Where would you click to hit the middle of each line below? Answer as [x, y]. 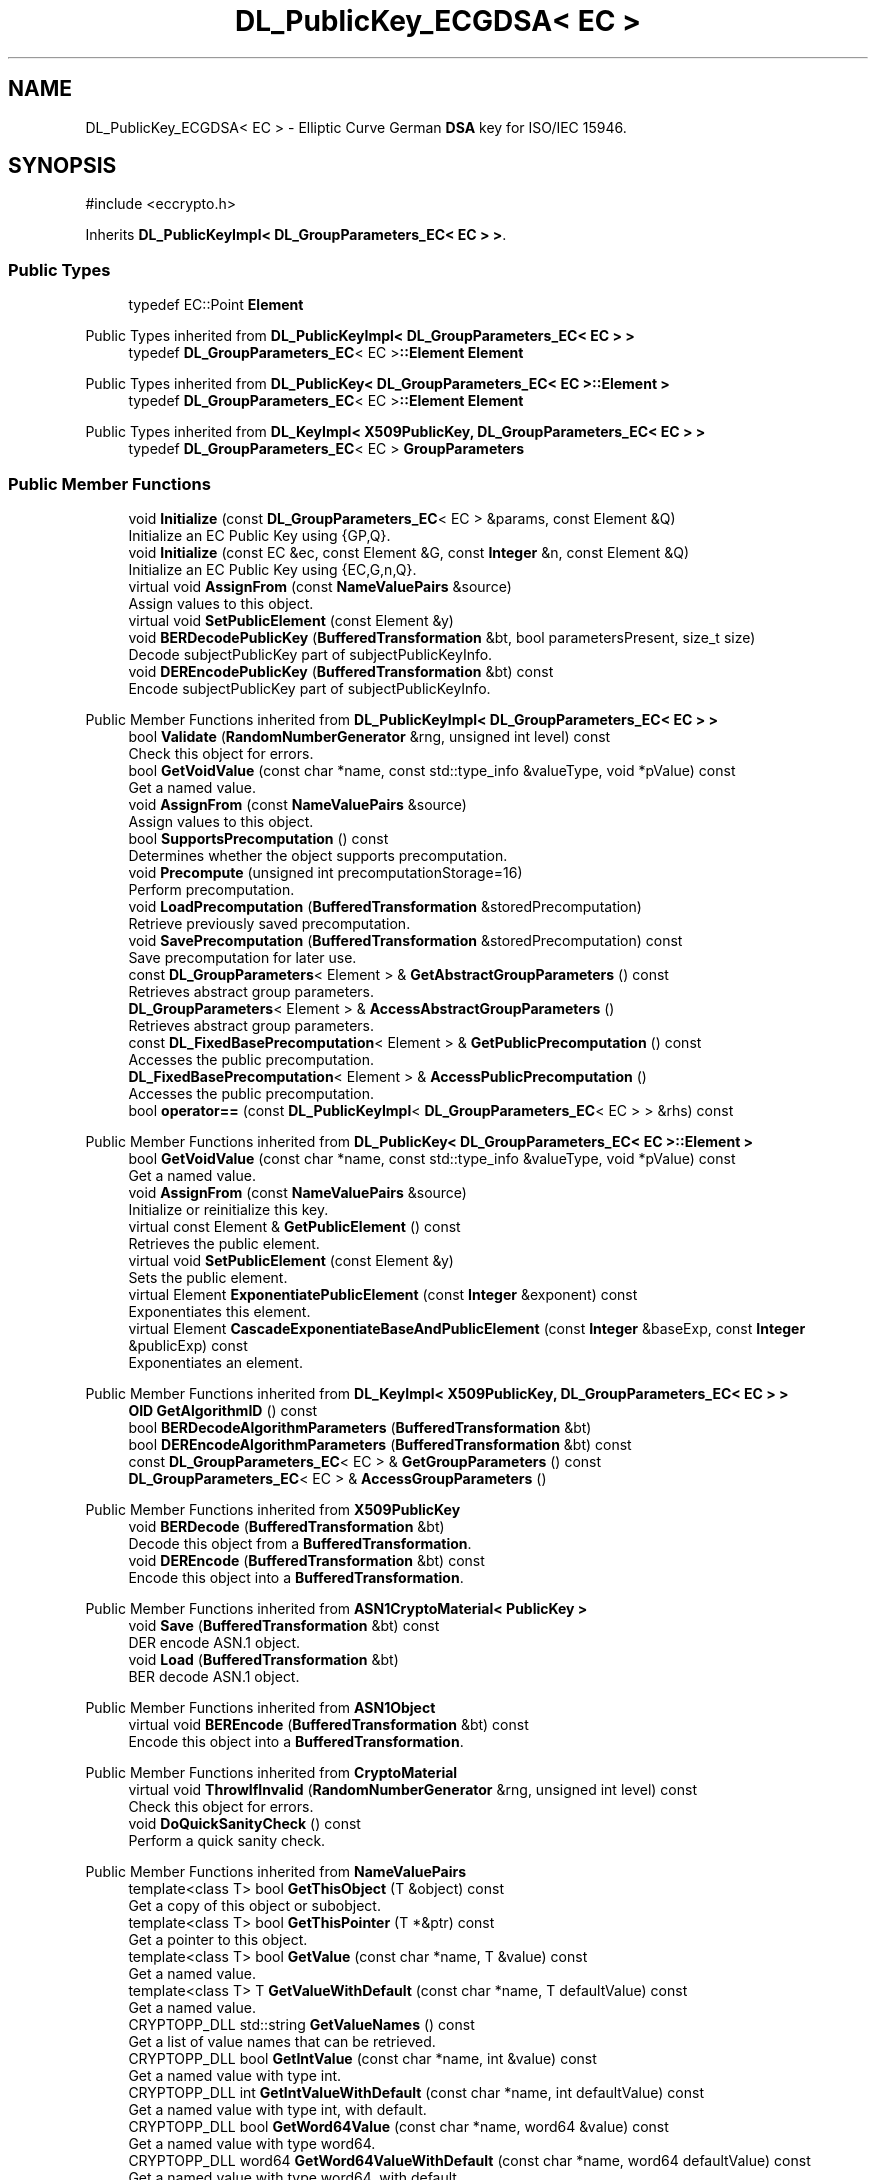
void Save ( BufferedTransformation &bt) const [284, 1625]
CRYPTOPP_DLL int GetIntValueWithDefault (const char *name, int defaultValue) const [416, 2092]
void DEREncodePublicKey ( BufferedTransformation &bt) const [341, 671]
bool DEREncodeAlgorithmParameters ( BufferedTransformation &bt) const [380, 1444]
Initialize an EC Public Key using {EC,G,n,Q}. [272, 569]
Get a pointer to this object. [218, 1939]
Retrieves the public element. [224, 1243]
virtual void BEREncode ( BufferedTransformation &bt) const [328, 1724]
